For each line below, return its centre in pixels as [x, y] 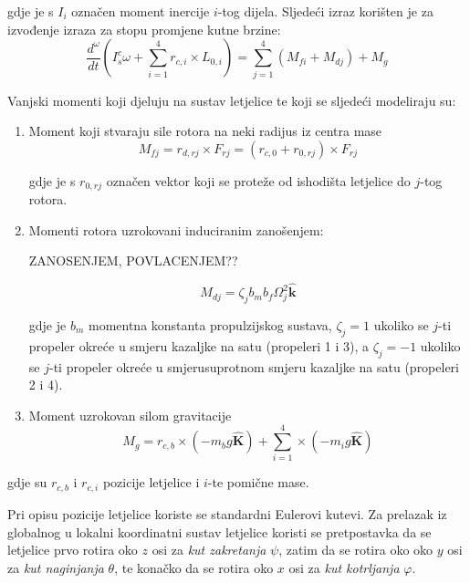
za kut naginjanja [56, 567]
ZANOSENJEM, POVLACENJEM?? [133, 260]
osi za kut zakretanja [209, 550]
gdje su [27, 482]
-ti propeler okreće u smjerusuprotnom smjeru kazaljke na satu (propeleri [254, 366]
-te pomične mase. [258, 482]
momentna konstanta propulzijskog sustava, [210, 324]
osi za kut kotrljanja [344, 567]
